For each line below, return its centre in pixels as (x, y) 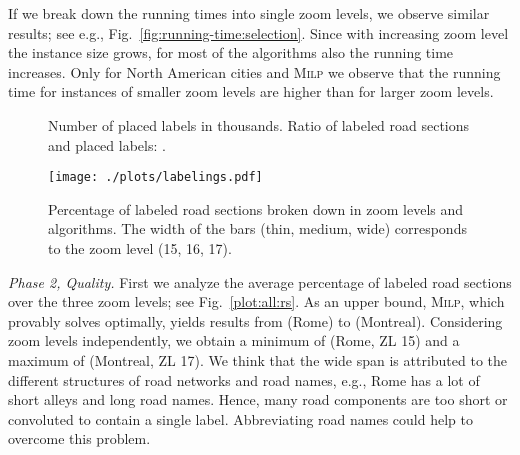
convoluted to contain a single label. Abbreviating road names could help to (240, 418)
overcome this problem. (79, 438)
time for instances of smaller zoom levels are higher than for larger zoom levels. (251, 91)
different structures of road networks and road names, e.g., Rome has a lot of (244, 379)
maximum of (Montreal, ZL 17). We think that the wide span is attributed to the (258, 359)
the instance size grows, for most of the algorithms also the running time (231, 52)
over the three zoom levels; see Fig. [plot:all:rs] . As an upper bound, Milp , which (256, 301)
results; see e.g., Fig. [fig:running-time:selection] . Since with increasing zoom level (258, 32)
